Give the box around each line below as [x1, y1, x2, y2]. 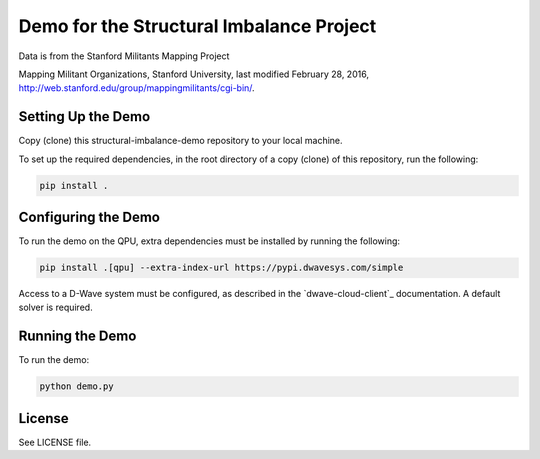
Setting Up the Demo [18, 108, 151, 125]
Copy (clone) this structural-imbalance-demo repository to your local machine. [18, 135, 344, 147]
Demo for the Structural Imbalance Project [18, 15, 377, 37]
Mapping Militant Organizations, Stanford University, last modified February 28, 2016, [18, 68, 370, 80]
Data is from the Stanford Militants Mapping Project [18, 50, 230, 62]
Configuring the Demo [18, 209, 160, 226]
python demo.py [39, 381, 114, 392]
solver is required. [18, 301, 94, 314]
